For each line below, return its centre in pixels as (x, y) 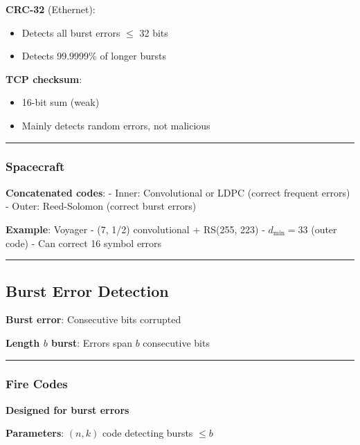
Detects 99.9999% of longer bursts (94, 56)
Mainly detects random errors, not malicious (116, 125)
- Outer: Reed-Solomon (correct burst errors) (101, 206)
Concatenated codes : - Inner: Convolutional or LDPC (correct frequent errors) (178, 192)
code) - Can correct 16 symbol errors (84, 243)
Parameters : (35, 433)
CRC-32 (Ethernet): (51, 9)
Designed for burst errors (67, 409)
